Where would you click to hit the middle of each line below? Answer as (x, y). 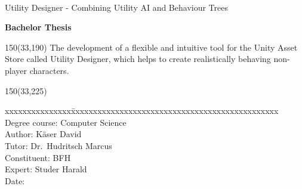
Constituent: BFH (38, 157)
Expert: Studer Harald (46, 169)
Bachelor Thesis (38, 27)
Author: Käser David (43, 134)
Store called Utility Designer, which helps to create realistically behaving (138, 59)
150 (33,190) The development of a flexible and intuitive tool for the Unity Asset (151, 47)
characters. (49, 70)
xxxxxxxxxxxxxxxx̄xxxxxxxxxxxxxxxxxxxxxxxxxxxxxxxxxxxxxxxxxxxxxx (142, 111)
